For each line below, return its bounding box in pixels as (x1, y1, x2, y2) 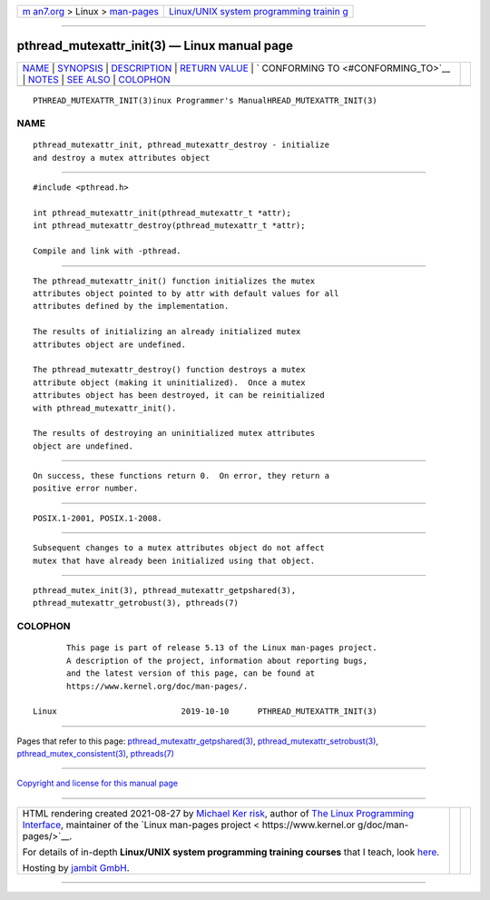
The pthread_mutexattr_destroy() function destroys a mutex (33, 364, 306, 375)
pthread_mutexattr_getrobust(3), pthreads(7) (33, 598, 240, 608)
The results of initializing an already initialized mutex (33, 327, 301, 337)
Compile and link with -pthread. (33, 246, 181, 256)
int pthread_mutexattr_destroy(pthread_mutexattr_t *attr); (33, 221, 306, 231)
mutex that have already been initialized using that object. (33, 555, 316, 566)
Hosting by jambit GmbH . (22, 861, 131, 874)
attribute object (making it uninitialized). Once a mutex (33, 377, 306, 388)
